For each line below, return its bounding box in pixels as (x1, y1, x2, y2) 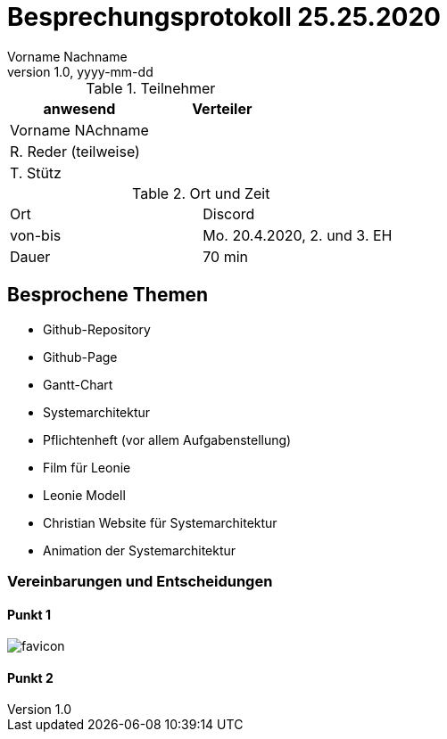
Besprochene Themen (7, 283, 209, 307)
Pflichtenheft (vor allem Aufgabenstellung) (43, 431, 292, 448)
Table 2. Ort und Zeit (132, 184, 270, 202)
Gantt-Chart (43, 376, 113, 392)
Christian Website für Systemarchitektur (43, 514, 277, 530)
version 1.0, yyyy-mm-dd (7, 63, 153, 79)
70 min (203, 247, 248, 266)
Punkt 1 (7, 606, 52, 622)
